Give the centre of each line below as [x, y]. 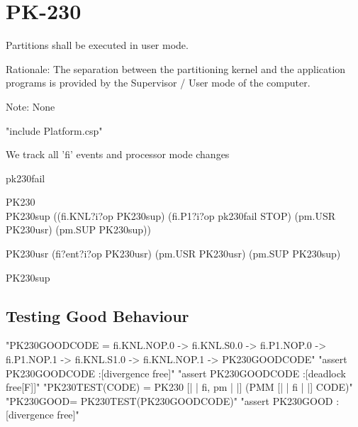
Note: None [30, 106]
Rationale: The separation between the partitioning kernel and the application [176, 68]
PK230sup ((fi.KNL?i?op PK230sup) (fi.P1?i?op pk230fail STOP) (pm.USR [170, 215]
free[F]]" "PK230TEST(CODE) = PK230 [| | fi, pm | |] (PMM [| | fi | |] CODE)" [179, 387]
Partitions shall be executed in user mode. [97, 45]
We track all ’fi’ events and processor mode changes [118, 154]
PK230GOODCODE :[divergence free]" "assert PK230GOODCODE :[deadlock [176, 373]
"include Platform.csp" [54, 130]
